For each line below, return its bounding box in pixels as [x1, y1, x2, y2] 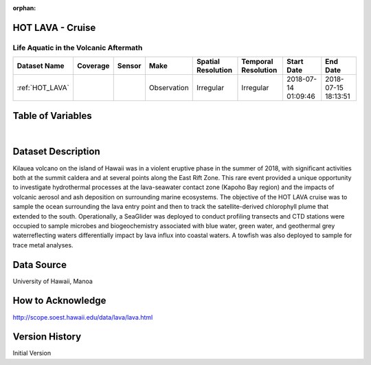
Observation [148, 83, 189, 93]
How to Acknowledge [12, 295, 106, 307]
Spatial [196, 57, 220, 67]
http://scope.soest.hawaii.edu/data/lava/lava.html [12, 313, 153, 321]
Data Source [12, 258, 67, 271]
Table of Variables [12, 110, 92, 122]
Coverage [76, 61, 110, 71]
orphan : [12, 4, 36, 12]
